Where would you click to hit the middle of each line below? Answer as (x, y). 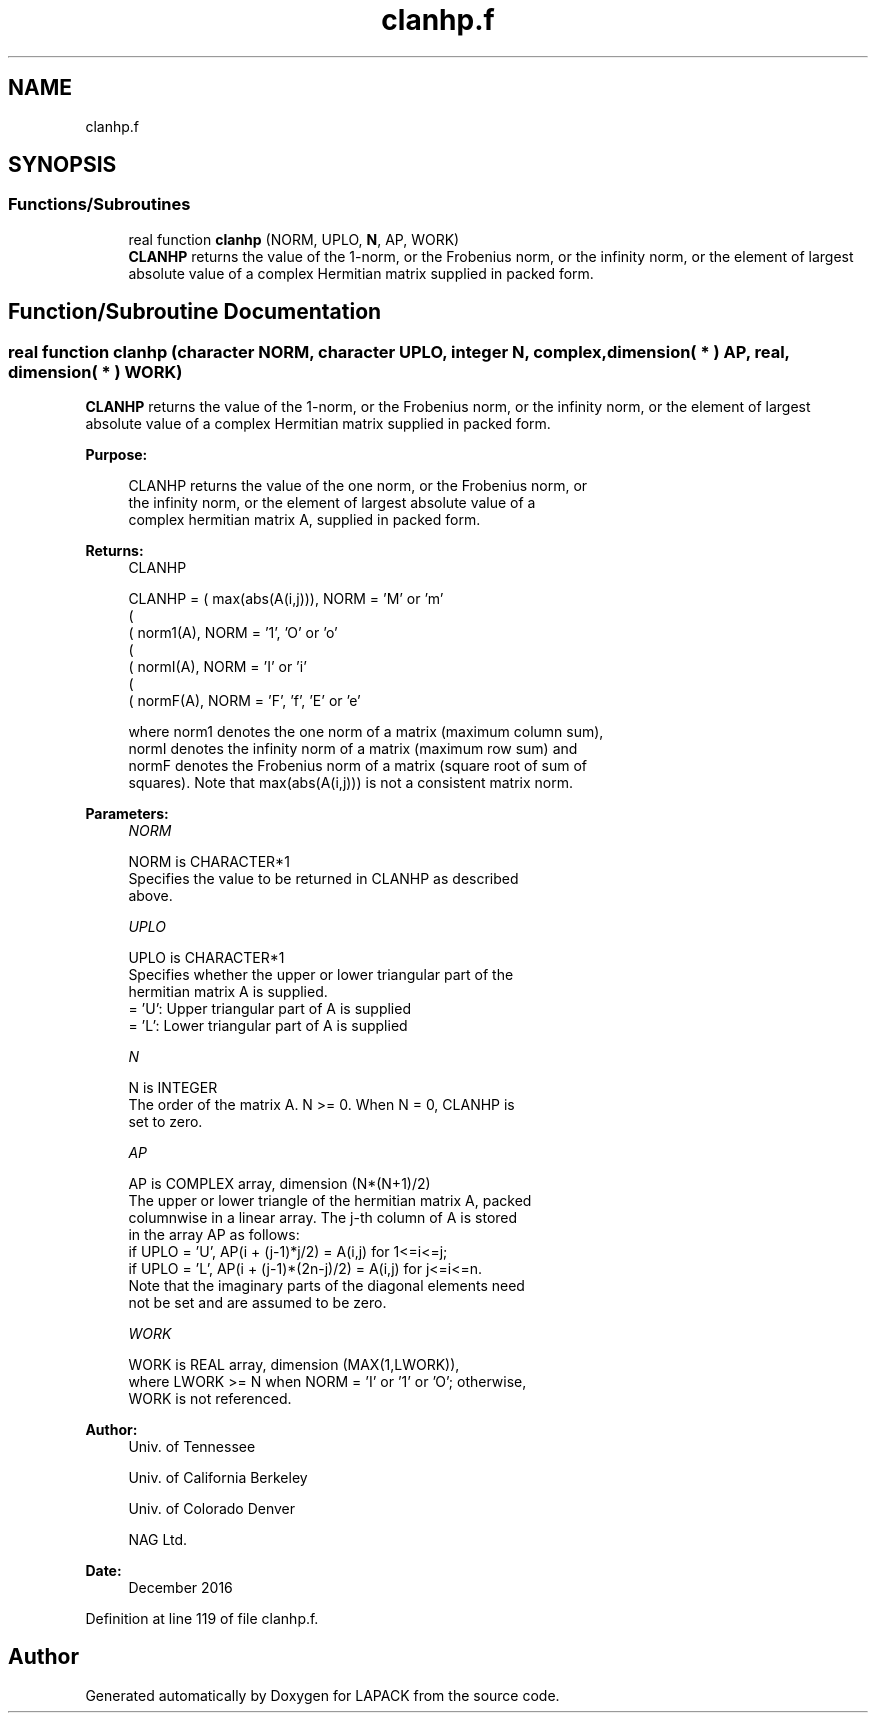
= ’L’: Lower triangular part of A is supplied (268, 1026)
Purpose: (116, 455)
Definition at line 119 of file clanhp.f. (202, 1619)
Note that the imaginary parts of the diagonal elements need (326, 1286)
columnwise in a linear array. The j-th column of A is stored (323, 1218)
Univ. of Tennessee (192, 1447)
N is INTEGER (173, 1088)
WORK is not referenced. (210, 1399)
